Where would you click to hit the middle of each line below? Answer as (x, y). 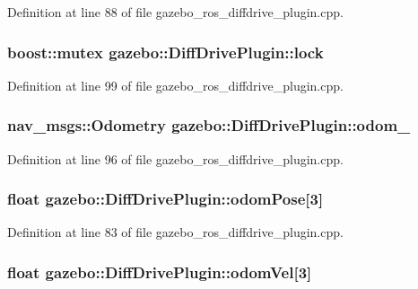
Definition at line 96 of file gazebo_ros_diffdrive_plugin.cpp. (175, 158)
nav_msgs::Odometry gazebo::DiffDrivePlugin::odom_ (209, 125)
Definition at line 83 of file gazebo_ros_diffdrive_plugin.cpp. (175, 232)
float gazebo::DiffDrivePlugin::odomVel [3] (160, 271)
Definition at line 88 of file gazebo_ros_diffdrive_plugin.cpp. (175, 12)
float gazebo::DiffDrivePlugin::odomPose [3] (165, 199)
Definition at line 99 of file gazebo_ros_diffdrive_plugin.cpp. (175, 85)
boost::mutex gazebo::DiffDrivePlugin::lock (165, 52)
